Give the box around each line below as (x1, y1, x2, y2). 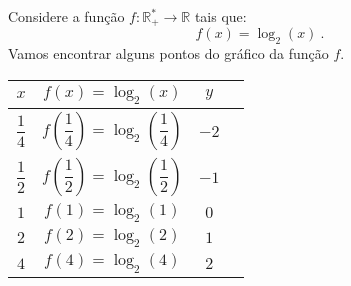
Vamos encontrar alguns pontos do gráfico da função (8, 43, 329, 64)
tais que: (194, 6, 247, 26)
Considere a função (8, 6, 125, 26)
